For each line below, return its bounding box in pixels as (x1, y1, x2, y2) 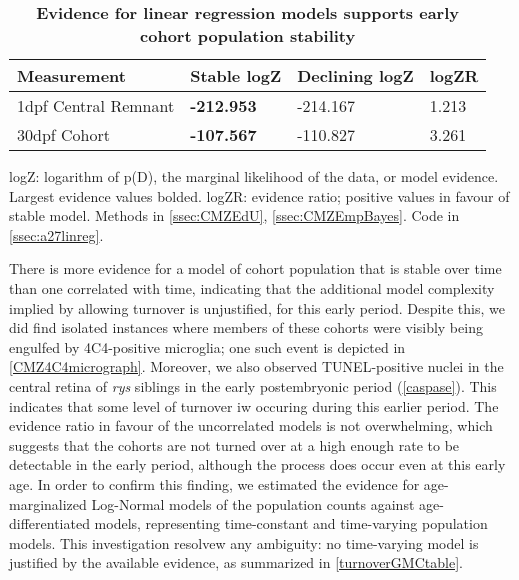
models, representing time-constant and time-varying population (94, 513, 488, 534)
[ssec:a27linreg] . (9, 224, 104, 245)
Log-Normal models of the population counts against (91, 493, 415, 514)
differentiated (9, 513, 90, 534)
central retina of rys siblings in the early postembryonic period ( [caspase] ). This (9, 375, 497, 396)
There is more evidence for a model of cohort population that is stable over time (9, 258, 502, 279)
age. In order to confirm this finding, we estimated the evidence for (9, 473, 420, 494)
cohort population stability (140, 24, 356, 47)
